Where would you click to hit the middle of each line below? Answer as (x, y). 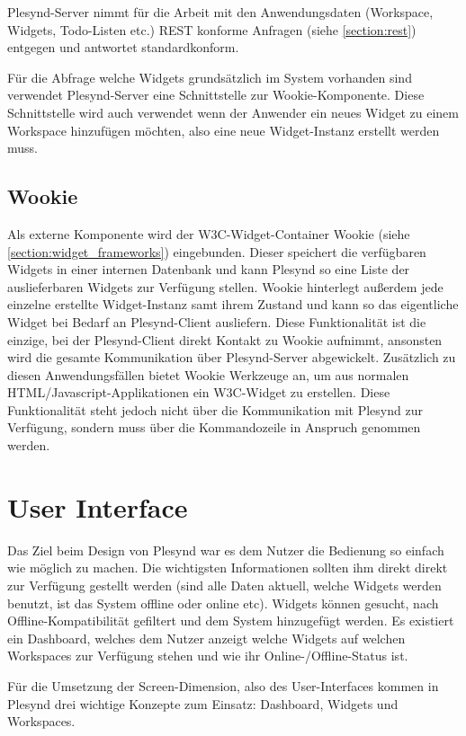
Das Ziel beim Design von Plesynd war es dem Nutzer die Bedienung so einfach (226, 550)
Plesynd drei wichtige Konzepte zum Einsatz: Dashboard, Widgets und (203, 703)
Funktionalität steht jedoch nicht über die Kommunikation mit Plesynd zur (215, 409)
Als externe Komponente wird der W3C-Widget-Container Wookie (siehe (209, 233)
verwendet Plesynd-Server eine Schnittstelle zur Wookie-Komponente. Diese (216, 95)
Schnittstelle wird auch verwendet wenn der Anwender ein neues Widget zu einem (233, 112)
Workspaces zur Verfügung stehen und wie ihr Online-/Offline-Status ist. (208, 656)
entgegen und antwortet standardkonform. (123, 47)
